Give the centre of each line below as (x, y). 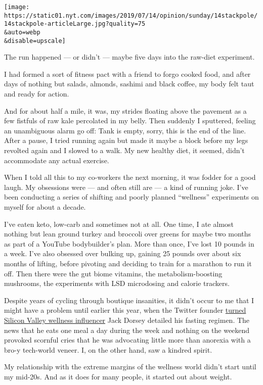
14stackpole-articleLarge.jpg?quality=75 (75, 24)
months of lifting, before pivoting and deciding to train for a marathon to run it (128, 263)
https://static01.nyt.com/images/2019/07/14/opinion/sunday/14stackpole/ (131, 15)
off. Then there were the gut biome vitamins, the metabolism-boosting (113, 273)
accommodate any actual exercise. (57, 160)
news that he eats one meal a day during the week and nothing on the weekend (127, 330)
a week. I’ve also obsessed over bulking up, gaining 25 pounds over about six (123, 253)
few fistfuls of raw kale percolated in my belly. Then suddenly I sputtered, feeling (130, 121)
